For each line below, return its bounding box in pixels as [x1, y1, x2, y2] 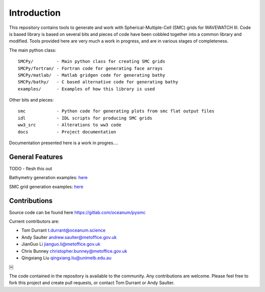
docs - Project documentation [18, 129, 116, 134]
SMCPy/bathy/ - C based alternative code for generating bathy [18, 79, 179, 85]
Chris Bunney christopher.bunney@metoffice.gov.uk [21, 248, 128, 254]
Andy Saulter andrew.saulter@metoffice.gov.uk [21, 234, 117, 240]
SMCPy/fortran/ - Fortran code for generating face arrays [18, 65, 163, 71]
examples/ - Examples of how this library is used [18, 86, 155, 92]
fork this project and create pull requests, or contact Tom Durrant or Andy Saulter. [9, 280, 175, 286]
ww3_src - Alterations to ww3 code [18, 122, 122, 128]
